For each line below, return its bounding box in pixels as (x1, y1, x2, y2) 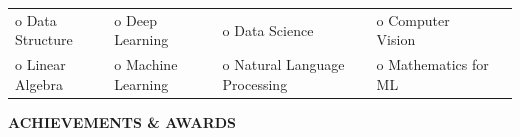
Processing (222, 73, 288, 94)
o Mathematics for (376, 54, 489, 75)
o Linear (15, 54, 66, 75)
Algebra (15, 73, 63, 94)
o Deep (114, 9, 157, 30)
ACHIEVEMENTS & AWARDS (8, 111, 237, 132)
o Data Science (222, 19, 314, 40)
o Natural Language (222, 54, 345, 75)
